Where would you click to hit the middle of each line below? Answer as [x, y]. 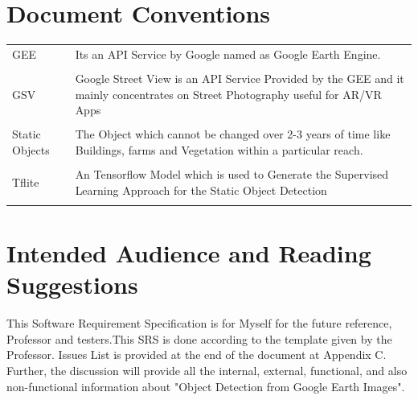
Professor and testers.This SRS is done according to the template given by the [199, 338]
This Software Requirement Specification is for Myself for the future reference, [199, 323]
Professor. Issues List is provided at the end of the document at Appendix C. [197, 355]
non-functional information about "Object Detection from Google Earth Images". [206, 386]
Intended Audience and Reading [189, 253]
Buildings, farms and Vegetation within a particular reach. [219, 149]
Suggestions [72, 285]
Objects [31, 149]
